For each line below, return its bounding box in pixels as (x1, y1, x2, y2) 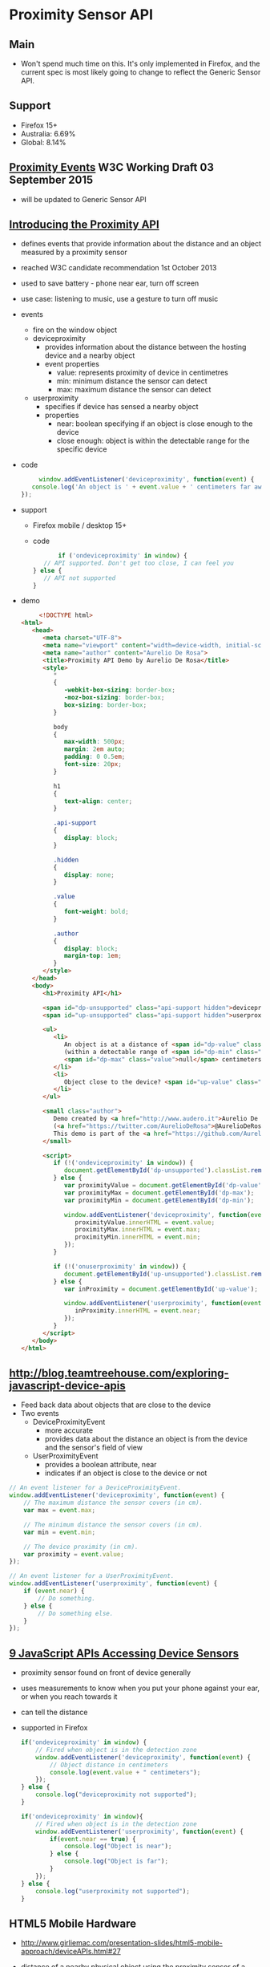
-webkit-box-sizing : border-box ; (63, 686, 175, 695)
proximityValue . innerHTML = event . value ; (75, 1218, 216, 1227)
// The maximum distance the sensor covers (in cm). (23, 1499, 204, 1507)
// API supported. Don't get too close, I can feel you (43, 559, 235, 567)
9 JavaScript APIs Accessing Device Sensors (9, 1646, 240, 1660)
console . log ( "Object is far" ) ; (63, 1857, 169, 1866)
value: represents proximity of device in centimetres (56, 367, 229, 378)
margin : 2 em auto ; (63, 745, 126, 753)
